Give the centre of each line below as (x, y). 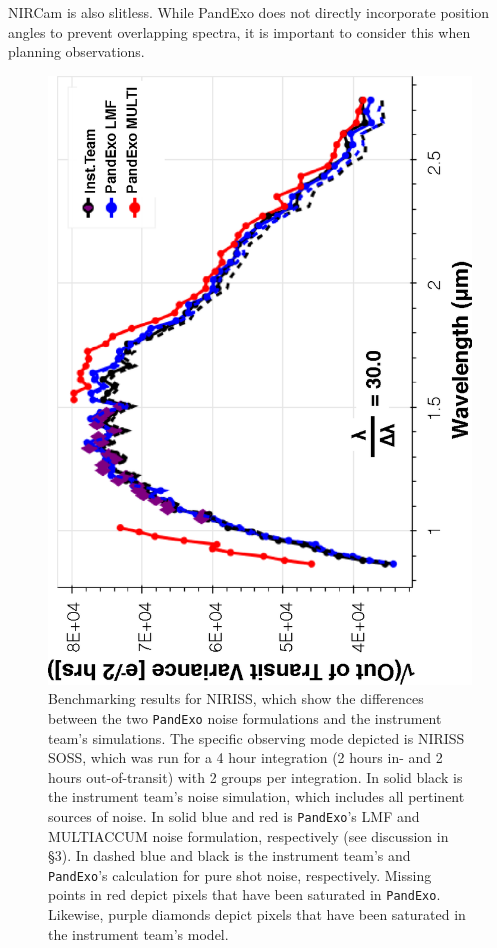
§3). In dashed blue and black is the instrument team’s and (229, 855)
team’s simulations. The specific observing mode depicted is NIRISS (256, 737)
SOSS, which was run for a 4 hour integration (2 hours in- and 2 (245, 757)
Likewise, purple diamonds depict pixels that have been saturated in (257, 914)
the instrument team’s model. (138, 933)
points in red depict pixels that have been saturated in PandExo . (244, 894)
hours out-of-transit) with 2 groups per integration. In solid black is (255, 776)
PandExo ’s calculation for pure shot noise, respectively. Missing (240, 874)
